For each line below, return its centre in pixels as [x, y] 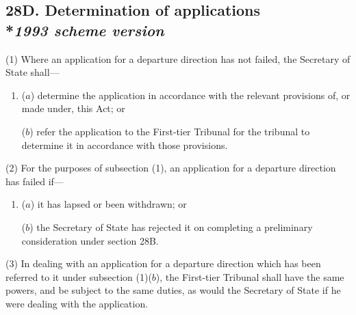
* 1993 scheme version [85, 30]
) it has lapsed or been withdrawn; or [109, 204]
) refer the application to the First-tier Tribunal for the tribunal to [170, 131]
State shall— [33, 72]
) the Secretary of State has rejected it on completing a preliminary [171, 227]
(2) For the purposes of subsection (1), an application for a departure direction [171, 168]
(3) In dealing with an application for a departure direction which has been [163, 263]
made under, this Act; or [73, 108]
